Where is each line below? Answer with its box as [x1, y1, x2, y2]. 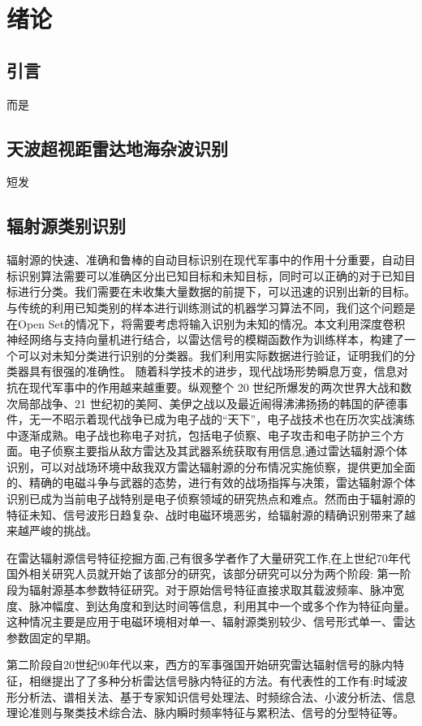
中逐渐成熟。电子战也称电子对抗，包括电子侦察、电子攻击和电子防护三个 [6, 426, 393, 443]
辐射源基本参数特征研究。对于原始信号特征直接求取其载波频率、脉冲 [28, 581, 393, 598]
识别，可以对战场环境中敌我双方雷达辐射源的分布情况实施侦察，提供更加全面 [6, 458, 416, 475]
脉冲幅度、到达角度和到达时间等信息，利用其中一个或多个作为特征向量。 [28, 597, 416, 614]
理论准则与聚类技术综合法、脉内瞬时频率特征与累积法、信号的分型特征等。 [6, 704, 404, 721]
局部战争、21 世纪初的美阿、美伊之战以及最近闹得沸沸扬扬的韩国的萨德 [17, 394, 397, 411]
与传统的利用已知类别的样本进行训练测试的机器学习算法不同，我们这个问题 [6, 298, 404, 315]
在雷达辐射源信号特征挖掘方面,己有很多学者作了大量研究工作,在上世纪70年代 [6, 549, 411, 566]
